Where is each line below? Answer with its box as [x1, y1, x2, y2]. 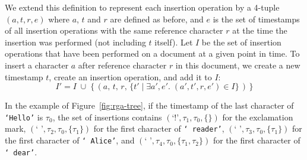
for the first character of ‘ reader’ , [93, 122, 224, 135]
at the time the [232, 24, 287, 37]
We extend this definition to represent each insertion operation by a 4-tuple [5, 1, 280, 13]
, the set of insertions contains [52, 110, 162, 123]
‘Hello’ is [5, 110, 43, 123]
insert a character [5, 58, 69, 71]
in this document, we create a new [175, 58, 300, 71]
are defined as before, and [110, 12, 204, 25]
